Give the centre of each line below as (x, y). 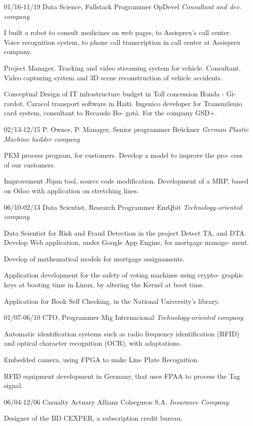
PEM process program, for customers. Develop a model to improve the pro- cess (123, 155)
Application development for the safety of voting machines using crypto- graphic (124, 275)
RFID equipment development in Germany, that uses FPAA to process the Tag (122, 376)
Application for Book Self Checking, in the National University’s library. (112, 301)
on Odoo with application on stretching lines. (72, 190)
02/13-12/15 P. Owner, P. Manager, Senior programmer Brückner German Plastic (126, 129)
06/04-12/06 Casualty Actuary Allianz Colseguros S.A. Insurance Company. (117, 401)
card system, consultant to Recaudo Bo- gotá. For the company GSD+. (110, 113)
